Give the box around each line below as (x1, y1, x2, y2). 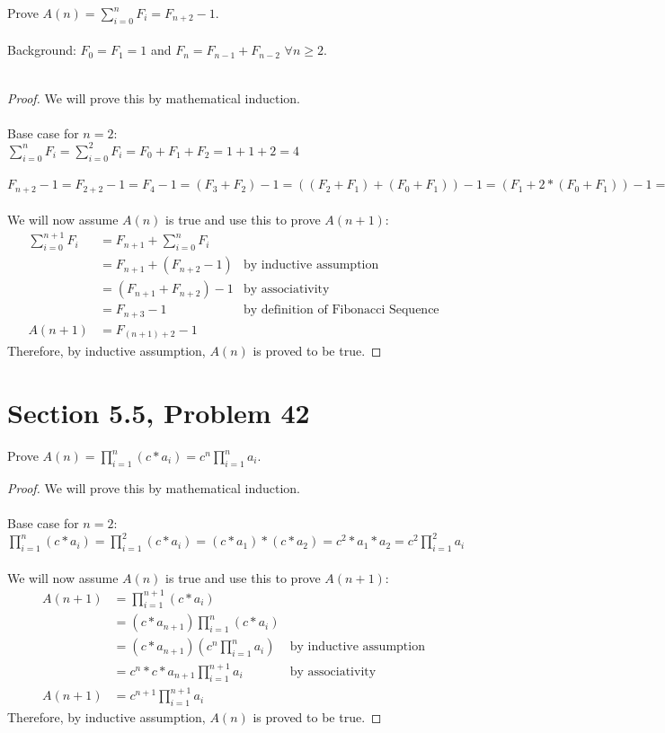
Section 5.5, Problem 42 (7, 394, 310, 431)
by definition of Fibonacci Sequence (244, 304, 439, 317)
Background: (7, 40, 76, 59)
